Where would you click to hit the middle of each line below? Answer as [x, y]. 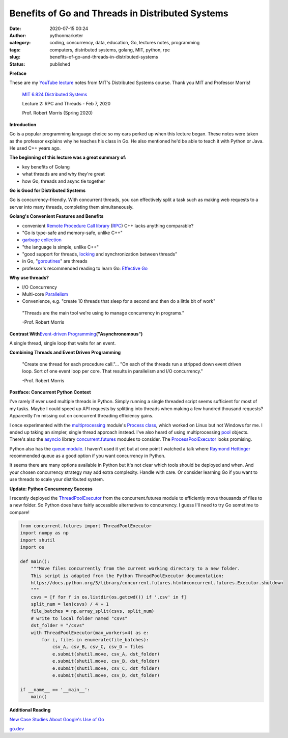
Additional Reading [30, 710]
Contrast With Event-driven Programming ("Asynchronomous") [76, 334]
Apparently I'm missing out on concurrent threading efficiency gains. [81, 416]
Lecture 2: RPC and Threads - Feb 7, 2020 [66, 104]
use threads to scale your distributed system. [57, 479]
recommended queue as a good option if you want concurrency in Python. [88, 456]
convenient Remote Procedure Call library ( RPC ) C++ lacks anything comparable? [108, 225]
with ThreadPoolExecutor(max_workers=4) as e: [90, 633]
